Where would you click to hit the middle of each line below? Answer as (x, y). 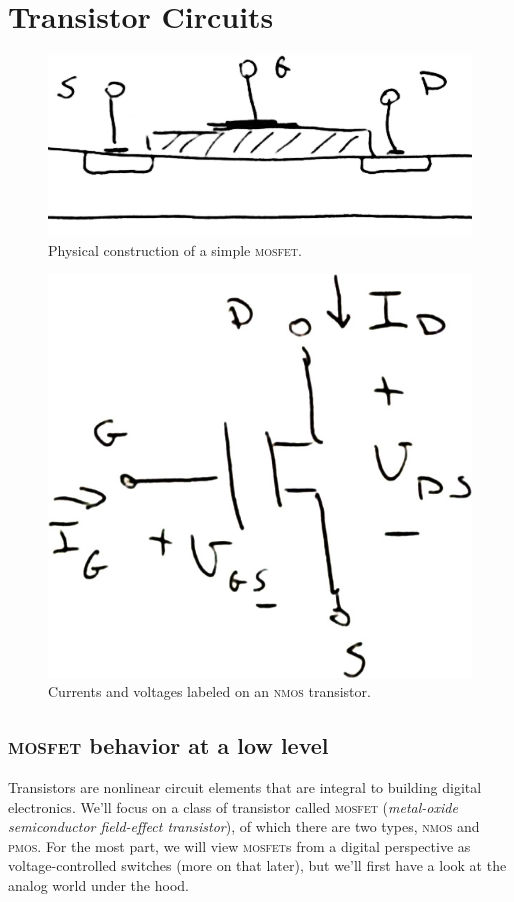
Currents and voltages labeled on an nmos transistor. (209, 691)
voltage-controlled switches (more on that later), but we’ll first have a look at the (257, 865)
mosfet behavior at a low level (168, 745)
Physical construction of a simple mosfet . (175, 249)
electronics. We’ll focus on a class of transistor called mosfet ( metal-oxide (233, 806)
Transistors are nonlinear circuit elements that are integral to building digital (245, 787)
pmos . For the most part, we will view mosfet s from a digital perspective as (239, 845)
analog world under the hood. (98, 885)
